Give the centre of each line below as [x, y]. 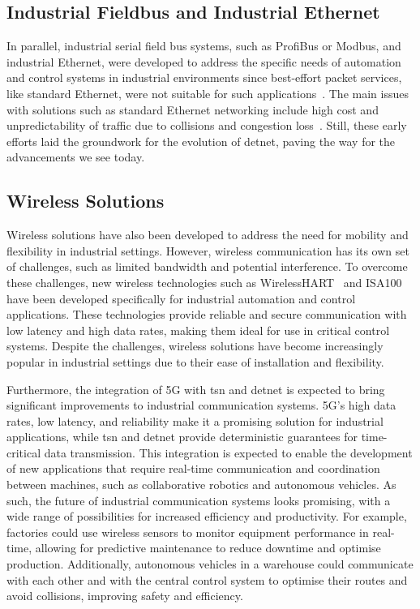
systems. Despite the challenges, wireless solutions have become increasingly [195, 346]
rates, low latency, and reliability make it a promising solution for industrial [195, 420]
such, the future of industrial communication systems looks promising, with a [199, 500]
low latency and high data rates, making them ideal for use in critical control [198, 330]
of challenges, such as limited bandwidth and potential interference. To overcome [207, 266]
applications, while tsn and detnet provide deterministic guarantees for [182, 437]
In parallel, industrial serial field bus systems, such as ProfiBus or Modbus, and [204, 46]
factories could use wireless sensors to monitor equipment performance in [188, 532]
